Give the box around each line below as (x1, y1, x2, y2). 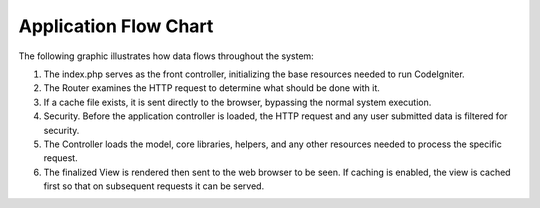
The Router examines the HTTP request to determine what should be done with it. (43, 82, 380, 94)
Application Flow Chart (18, 15, 214, 37)
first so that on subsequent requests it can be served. (43, 180, 265, 192)
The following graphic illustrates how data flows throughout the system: (18, 50, 314, 62)
